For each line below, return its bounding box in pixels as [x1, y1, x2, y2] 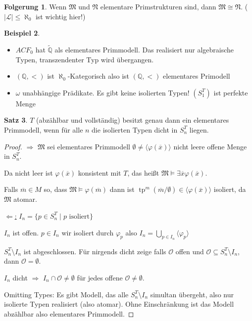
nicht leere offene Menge [173, 141, 247, 151]
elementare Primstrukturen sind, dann [100, 1, 216, 11]
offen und [175, 246, 204, 256]
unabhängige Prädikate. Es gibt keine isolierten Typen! [22, 87, 190, 97]
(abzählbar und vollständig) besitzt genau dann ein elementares [36, 115, 229, 125]
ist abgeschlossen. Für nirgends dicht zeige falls [23, 246, 166, 256]
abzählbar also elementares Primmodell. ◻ [4, 308, 134, 319]
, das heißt [127, 167, 159, 178]
